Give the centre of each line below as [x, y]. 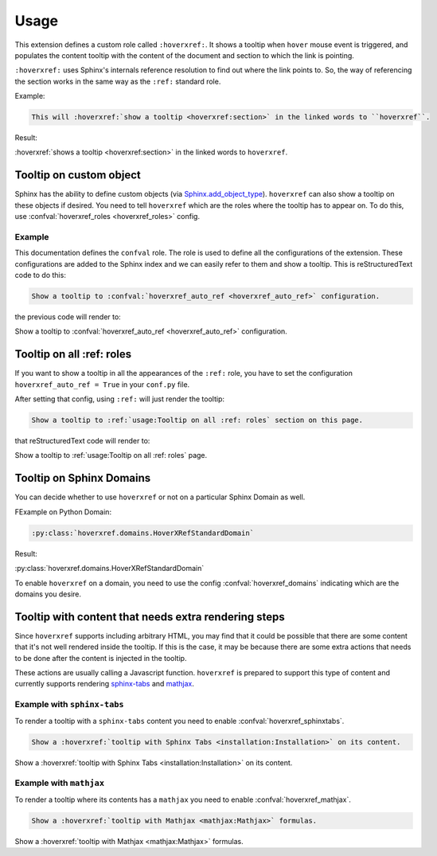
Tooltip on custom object [78, 175]
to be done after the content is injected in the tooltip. [101, 658]
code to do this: [41, 276]
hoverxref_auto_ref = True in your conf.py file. [102, 384]
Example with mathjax [60, 783]
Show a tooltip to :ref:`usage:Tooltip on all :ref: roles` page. [111, 455]
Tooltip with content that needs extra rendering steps [150, 617]
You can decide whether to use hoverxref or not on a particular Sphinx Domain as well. [160, 497]
